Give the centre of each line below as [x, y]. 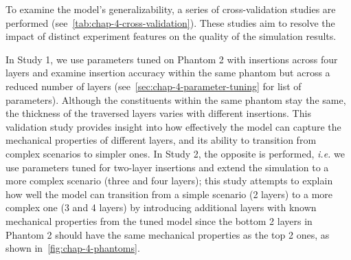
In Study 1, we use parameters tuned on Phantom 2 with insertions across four [172, 59]
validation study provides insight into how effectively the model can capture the [173, 126]
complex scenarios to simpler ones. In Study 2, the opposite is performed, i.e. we [175, 153]
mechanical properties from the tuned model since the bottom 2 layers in [159, 220]
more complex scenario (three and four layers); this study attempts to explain [169, 181]
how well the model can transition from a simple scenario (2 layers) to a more [169, 194]
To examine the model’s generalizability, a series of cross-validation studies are [171, 9]
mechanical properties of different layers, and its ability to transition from [161, 140]
